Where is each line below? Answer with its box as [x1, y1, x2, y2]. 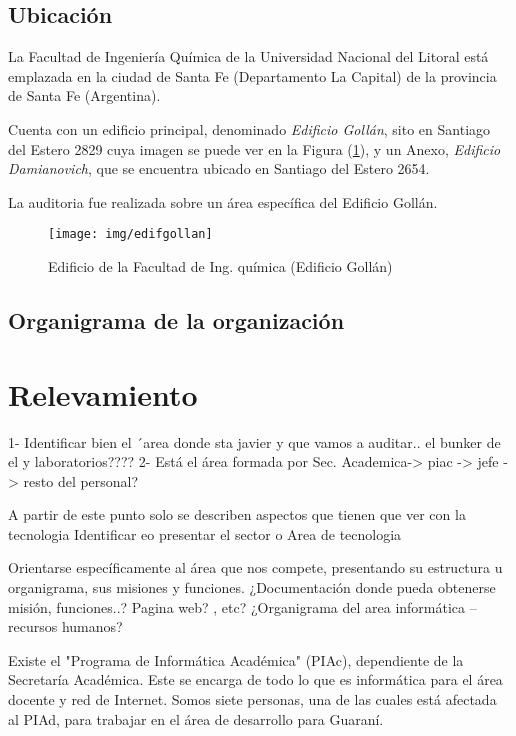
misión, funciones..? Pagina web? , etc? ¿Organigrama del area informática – [8, 596, 477, 617]
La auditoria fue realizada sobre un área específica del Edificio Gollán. [8, 191, 438, 212]
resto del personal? [23, 470, 139, 491]
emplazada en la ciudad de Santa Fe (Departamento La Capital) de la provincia [8, 65, 497, 86]
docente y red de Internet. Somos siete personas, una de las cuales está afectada [8, 689, 497, 710]
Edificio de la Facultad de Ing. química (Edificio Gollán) [48, 256, 393, 277]
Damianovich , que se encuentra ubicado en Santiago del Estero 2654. [8, 158, 430, 179]
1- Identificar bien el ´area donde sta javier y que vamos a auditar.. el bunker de [8, 431, 501, 452]
